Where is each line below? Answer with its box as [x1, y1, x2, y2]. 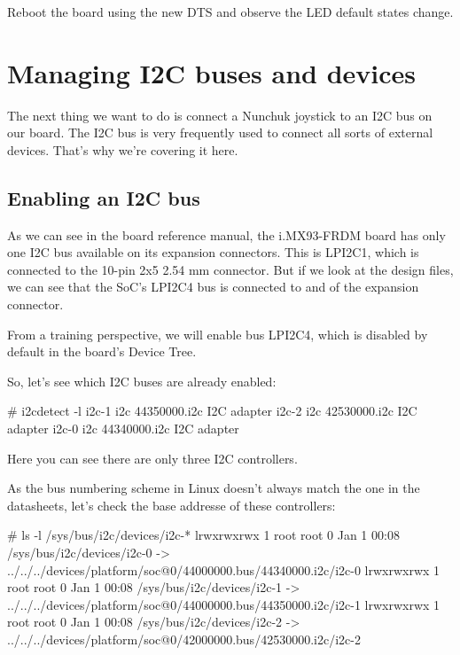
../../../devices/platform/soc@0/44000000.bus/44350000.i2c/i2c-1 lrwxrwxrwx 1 [7, 595, 441, 613]
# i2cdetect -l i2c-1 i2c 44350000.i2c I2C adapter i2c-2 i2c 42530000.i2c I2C [7, 402, 417, 420]
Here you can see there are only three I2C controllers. [7, 448, 298, 467]
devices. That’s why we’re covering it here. [7, 140, 238, 159]
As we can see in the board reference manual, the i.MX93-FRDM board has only [7, 225, 446, 244]
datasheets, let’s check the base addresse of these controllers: [7, 495, 336, 514]
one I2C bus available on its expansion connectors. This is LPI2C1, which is [7, 243, 419, 261]
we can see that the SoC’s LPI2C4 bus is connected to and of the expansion [7, 277, 419, 296]
